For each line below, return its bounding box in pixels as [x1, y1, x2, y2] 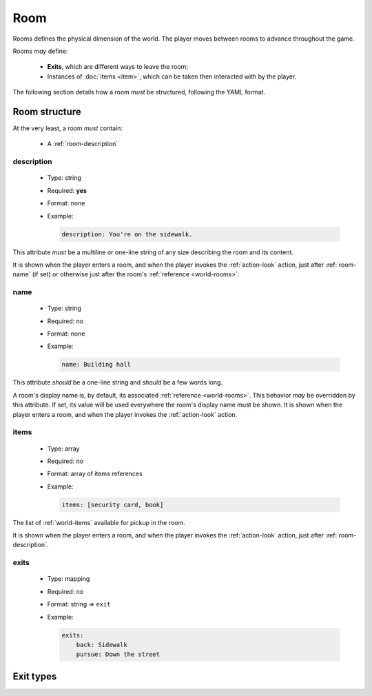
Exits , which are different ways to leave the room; [47, 63, 189, 71]
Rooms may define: [12, 47, 68, 55]
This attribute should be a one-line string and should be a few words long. [12, 378, 223, 387]
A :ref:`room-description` [47, 140, 118, 148]
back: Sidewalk [76, 641, 127, 648]
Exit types [12, 671, 57, 682]
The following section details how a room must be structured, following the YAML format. [12, 88, 266, 96]
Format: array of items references [47, 469, 143, 478]
